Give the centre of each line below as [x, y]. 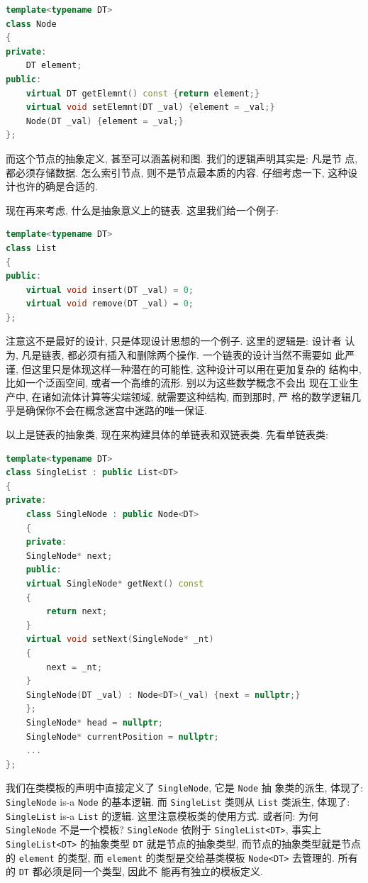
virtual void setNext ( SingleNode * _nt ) [120, 639]
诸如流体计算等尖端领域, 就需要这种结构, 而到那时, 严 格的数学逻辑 [196, 396]
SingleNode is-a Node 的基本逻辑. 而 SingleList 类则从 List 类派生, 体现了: [178, 801]
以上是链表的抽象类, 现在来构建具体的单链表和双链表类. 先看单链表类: [167, 434]
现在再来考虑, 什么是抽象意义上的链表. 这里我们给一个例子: [142, 210]
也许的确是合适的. [56, 186]
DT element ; [54, 66]
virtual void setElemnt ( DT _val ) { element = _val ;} [150, 107]
